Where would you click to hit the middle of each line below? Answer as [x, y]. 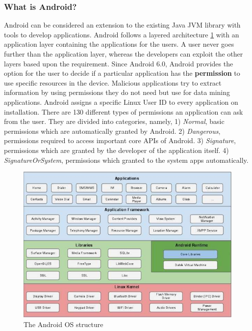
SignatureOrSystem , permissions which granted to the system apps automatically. [126, 160]
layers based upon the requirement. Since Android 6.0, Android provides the [119, 63]
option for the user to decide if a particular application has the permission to [122, 73]
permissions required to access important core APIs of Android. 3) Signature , [120, 140]
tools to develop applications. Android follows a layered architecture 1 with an [122, 34]
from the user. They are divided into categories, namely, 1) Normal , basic [114, 121]
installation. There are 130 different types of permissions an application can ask [124, 111]
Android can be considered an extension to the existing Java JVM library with [122, 25]
